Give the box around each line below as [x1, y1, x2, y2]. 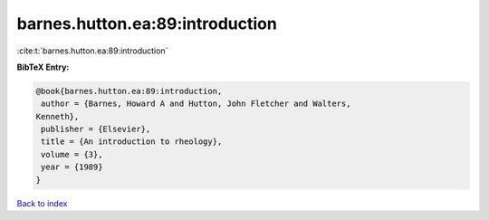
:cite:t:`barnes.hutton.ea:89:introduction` [16, 45, 168, 56]
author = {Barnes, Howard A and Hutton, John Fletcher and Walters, [41, 99, 351, 109]
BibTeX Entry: [16, 62, 70, 72]
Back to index [16, 197, 68, 208]
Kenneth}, [35, 111, 80, 121]
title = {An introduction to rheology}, [41, 137, 223, 147]
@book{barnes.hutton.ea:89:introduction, [35, 86, 223, 96]
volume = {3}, [41, 149, 103, 159]
